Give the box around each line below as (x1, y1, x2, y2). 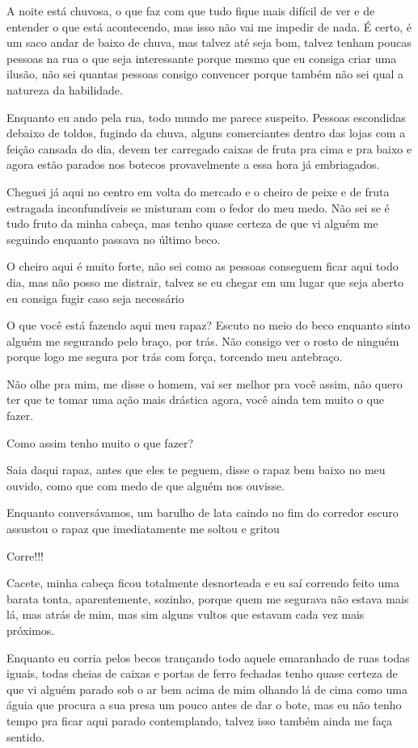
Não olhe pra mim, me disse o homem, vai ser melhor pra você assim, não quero (6, 375, 403, 392)
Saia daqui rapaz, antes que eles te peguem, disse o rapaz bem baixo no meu (6, 461, 386, 478)
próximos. (6, 622, 55, 638)
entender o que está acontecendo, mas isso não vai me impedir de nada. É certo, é (6, 18, 412, 35)
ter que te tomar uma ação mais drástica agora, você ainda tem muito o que (6, 391, 384, 408)
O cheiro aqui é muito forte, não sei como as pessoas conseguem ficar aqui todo (6, 258, 399, 275)
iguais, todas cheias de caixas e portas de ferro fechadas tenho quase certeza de (6, 665, 398, 682)
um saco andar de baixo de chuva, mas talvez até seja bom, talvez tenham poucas (6, 34, 412, 51)
